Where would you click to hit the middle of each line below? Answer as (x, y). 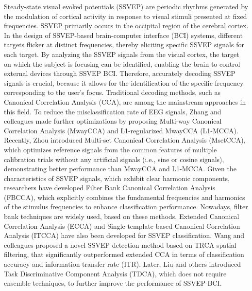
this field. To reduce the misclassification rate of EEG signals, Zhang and (113, 111)
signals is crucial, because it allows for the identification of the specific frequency (124, 82)
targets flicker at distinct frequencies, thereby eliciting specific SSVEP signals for (124, 45)
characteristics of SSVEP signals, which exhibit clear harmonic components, (117, 178)
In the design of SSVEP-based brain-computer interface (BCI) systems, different (123, 35)
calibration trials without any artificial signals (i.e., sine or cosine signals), (114, 159)
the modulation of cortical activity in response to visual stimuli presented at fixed (126, 16)
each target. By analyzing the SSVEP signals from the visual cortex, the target (122, 54)
